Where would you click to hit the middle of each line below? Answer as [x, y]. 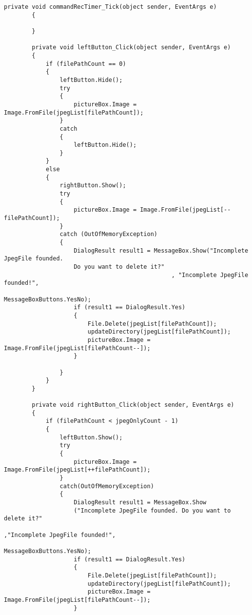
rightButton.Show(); [93, 186]
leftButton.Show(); [91, 437]
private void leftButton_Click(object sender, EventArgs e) [131, 48]
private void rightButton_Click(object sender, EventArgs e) [133, 405]
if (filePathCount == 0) [86, 64]
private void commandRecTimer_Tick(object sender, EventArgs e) [110, 7]
